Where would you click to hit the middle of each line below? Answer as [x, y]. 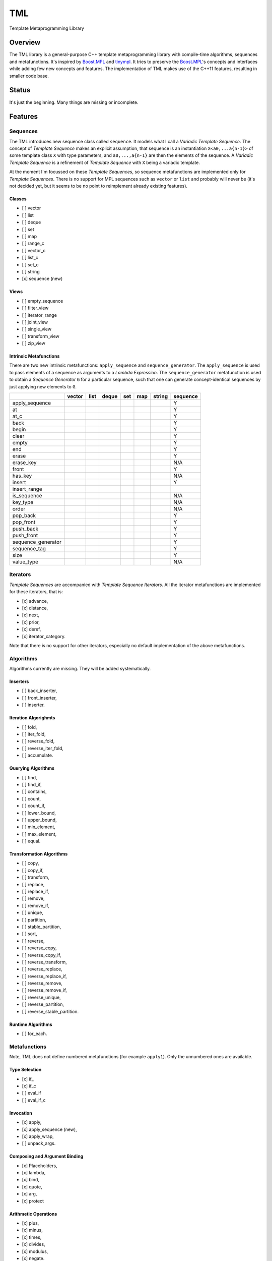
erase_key [25, 463]
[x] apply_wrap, [38, 1136]
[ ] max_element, [39, 834]
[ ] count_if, [34, 806]
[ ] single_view [37, 329]
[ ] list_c [30, 258]
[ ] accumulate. [38, 755]
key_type [23, 502]
